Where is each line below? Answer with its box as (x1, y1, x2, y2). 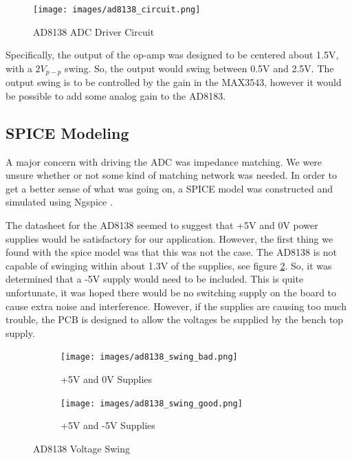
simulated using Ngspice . (5, 195, 113, 209)
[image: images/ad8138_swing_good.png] (60, 398, 243, 408)
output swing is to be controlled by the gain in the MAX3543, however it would (5, 75, 342, 89)
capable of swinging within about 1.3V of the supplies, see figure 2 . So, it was (5, 258, 332, 272)
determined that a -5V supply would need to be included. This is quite (5, 272, 304, 286)
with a (5, 61, 32, 75)
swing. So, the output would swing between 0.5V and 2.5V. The (65, 61, 334, 75)
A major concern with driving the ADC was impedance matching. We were (5, 154, 322, 168)
